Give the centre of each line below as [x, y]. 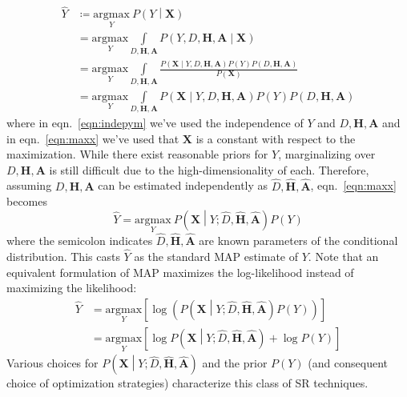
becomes [27, 201]
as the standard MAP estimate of [216, 256]
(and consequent [348, 363]
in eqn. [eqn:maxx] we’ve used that [93, 138]
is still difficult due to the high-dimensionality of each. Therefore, [209, 169]
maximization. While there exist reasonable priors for [137, 154]
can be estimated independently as [183, 185]
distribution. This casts [63, 256]
